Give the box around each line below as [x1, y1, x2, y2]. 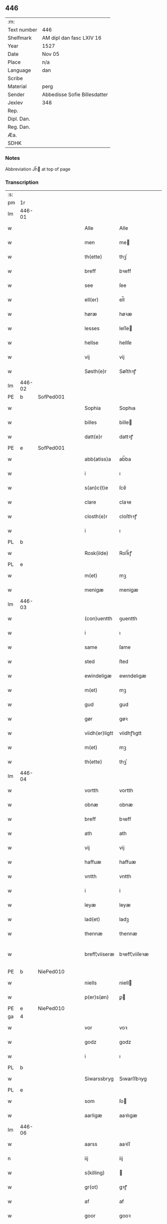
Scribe [7, 75, 23, 82]
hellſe [119, 339, 132, 346]
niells [84, 979, 97, 986]
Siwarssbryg [84, 1076, 114, 1083]
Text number [7, 26, 37, 33]
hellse [84, 339, 98, 346]
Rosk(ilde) [84, 550, 108, 557]
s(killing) [84, 1169, 105, 1176]
